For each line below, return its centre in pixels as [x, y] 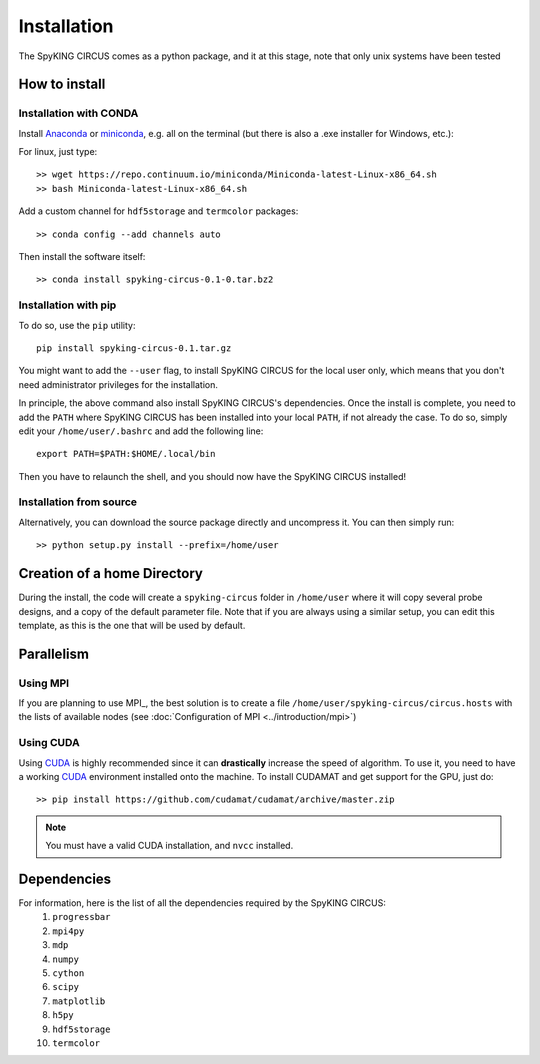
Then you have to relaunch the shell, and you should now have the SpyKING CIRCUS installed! [212, 476]
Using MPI [44, 683]
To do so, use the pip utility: [77, 325]
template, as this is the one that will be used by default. [132, 625]
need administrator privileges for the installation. [118, 384]
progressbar [81, 917]
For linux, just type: [58, 152]
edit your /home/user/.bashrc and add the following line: [141, 431]
